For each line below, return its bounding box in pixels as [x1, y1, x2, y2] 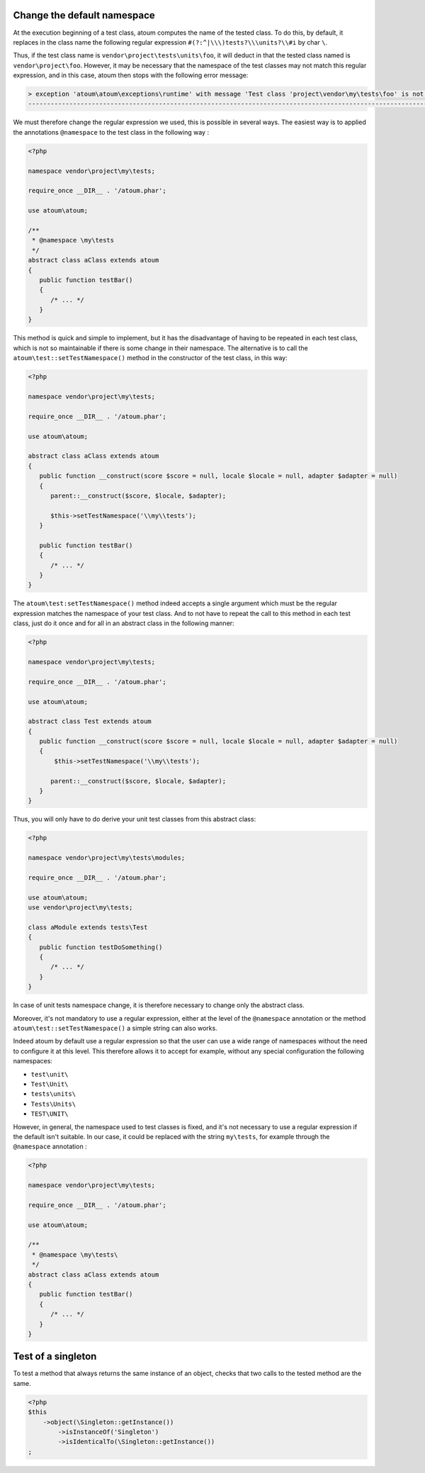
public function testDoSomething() [39, 943, 163, 951]
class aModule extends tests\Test [28, 923, 148, 931]
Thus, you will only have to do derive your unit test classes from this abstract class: [13, 815, 256, 824]
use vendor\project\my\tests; [28, 904, 133, 912]
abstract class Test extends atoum [28, 717, 152, 726]
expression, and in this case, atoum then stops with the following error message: [13, 71, 249, 79]
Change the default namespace [13, 9, 155, 21]
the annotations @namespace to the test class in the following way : [13, 128, 209, 136]
